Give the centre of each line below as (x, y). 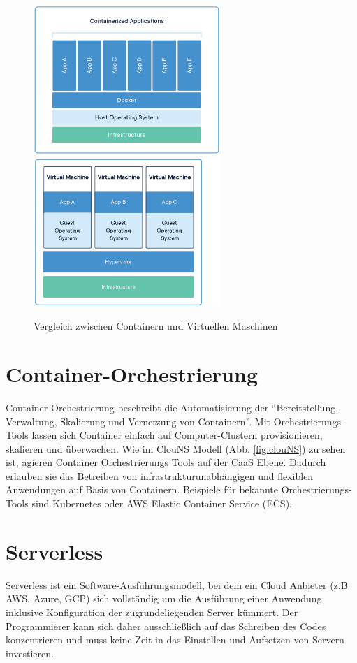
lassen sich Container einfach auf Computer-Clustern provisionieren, (177, 435)
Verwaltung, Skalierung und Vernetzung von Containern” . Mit (138, 421)
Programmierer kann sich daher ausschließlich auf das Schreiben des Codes (166, 626)
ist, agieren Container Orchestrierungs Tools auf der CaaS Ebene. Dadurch (166, 462)
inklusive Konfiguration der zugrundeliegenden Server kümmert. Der (152, 612)
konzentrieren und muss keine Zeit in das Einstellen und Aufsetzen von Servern (175, 640)
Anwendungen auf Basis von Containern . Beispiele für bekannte (142, 489)
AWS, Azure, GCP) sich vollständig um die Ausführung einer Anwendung (164, 598)
